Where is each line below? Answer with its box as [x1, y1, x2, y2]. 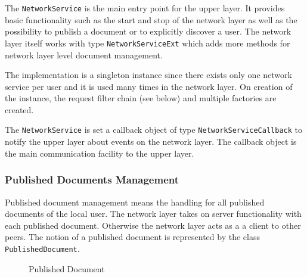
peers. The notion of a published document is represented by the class [5, 231, 260, 243]
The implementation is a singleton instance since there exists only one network [5, 69, 292, 81]
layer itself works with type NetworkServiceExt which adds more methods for [5, 36, 290, 49]
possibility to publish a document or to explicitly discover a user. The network [5, 25, 292, 38]
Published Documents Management [5, 172, 179, 187]
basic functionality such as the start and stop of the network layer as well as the [5, 13, 297, 26]
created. [5, 103, 34, 116]
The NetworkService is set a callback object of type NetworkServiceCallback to [5, 123, 302, 136]
